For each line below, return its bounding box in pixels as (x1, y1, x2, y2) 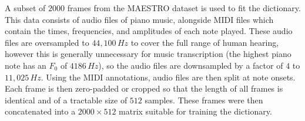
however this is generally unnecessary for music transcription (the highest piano (5, 48, 291, 60)
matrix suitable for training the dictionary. (119, 105, 272, 117)
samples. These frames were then (145, 93, 263, 106)
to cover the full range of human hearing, (130, 36, 279, 48)
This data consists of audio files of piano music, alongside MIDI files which (5, 13, 274, 25)
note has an (5, 59, 46, 71)
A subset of (5, 2, 46, 14)
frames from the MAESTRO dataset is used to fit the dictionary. (67, 2, 301, 14)
